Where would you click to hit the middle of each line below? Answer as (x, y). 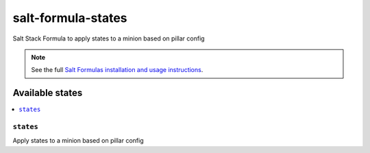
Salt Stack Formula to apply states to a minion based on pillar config (109, 38)
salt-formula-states (70, 18)
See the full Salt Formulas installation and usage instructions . (117, 70)
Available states (48, 93)
